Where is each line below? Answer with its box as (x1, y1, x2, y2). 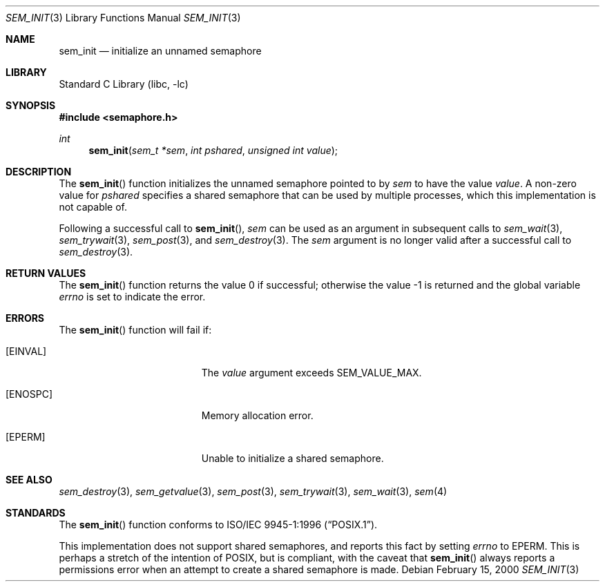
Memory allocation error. (201, 410, 314, 421)
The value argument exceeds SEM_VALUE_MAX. (201, 367, 422, 378)
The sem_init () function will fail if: (59, 324, 212, 336)
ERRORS (6, 312, 45, 324)
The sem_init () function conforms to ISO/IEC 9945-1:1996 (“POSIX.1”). (59, 519, 378, 530)
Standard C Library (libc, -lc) (59, 78, 189, 90)
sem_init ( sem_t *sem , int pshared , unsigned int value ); (88, 144, 338, 156)
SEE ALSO (6, 474, 52, 485)
